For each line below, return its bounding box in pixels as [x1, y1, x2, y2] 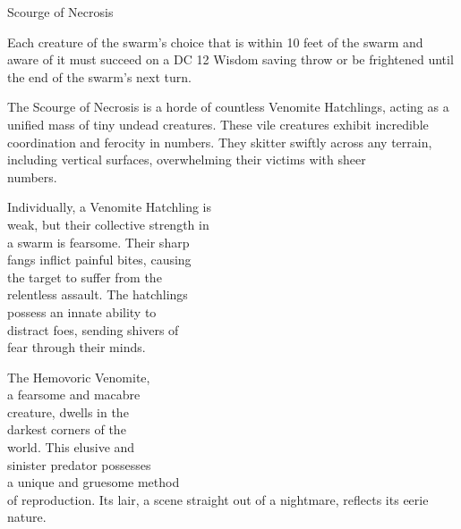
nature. [7, 508, 47, 526]
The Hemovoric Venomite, [7, 367, 150, 386]
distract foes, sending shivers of [7, 320, 179, 339]
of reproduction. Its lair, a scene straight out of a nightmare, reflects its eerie [7, 490, 429, 508]
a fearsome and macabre [7, 385, 141, 404]
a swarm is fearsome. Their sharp [7, 232, 190, 251]
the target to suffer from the [7, 267, 162, 286]
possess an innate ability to [7, 302, 157, 321]
